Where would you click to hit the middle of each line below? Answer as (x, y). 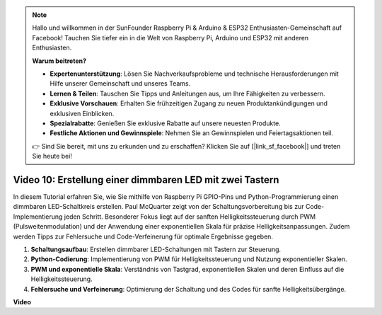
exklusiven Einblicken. (82, 113)
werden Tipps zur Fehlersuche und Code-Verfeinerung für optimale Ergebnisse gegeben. (143, 236)
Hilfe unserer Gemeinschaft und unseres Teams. (120, 84)
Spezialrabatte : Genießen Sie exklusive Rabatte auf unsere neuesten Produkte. (165, 123)
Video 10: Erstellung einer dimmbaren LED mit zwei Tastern (146, 179)
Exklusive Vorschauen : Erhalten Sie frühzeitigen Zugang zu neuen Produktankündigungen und (189, 103)
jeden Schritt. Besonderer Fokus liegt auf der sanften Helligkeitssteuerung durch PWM (190, 217)
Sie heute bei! (52, 156)
